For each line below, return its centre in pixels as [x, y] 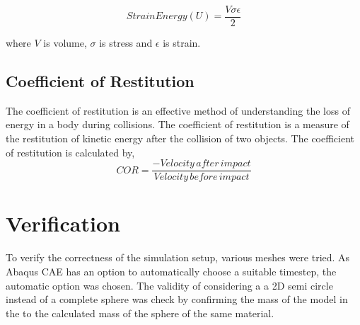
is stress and [126, 43]
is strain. [182, 43]
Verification [63, 223]
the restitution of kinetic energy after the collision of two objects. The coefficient [180, 138]
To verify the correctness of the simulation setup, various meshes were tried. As [178, 257]
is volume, [65, 43]
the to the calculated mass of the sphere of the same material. [140, 313]
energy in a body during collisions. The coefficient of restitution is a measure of [178, 124]
